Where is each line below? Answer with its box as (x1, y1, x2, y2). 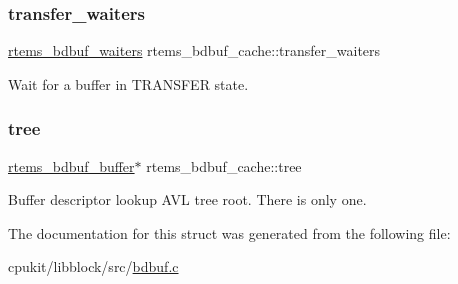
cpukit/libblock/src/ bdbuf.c (8, 256, 179, 277)
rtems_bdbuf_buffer (8, 155, 135, 176)
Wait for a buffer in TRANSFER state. (8, 73, 249, 94)
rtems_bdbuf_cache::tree (146, 155, 302, 176)
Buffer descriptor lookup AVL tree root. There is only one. (8, 189, 367, 210)
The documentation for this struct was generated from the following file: (8, 222, 451, 243)
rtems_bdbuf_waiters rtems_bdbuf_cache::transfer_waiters (8, 40, 381, 61)
